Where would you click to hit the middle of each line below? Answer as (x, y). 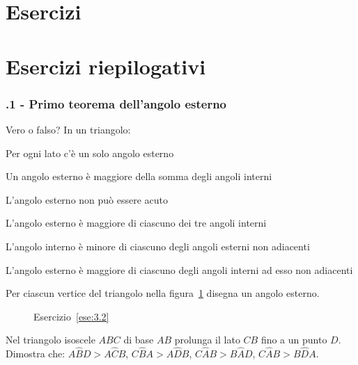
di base (139, 340)
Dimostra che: (36, 354)
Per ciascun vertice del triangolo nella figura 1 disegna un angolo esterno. (163, 293)
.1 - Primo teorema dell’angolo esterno (116, 103)
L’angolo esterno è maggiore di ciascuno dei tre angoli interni (136, 223)
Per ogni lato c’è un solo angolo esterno (90, 153)
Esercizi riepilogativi (106, 66)
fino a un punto (294, 340)
